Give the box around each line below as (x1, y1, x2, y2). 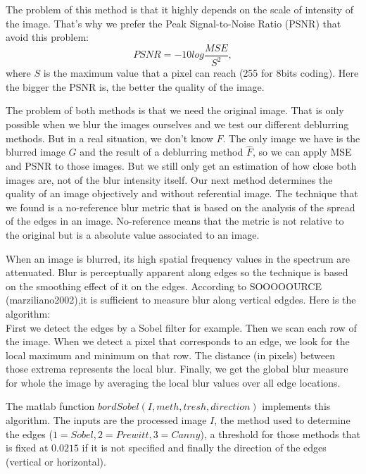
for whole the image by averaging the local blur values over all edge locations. (6, 375, 341, 389)
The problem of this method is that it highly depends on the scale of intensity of (6, 2, 353, 16)
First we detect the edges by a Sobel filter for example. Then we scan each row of (6, 320, 357, 335)
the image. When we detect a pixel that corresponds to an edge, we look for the (6, 334, 350, 349)
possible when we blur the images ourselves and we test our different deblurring (6, 116, 349, 131)
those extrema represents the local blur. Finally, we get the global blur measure (6, 361, 348, 376)
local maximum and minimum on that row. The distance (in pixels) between (6, 347, 336, 362)
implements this (262, 399, 331, 413)
